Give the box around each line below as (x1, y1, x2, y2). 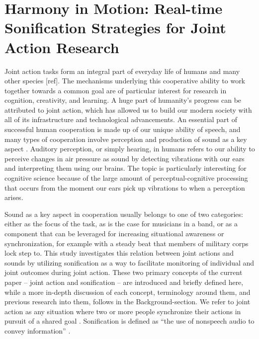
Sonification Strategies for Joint (4, 17, 226, 38)
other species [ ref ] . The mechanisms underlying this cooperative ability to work (4, 75, 246, 86)
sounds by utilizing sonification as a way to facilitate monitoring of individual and (4, 257, 255, 268)
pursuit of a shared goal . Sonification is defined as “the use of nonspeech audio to (4, 316, 255, 326)
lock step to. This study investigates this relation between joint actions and (4, 248, 234, 258)
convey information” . (4, 325, 71, 336)
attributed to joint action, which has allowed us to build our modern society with (4, 104, 252, 115)
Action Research (4, 37, 119, 57)
